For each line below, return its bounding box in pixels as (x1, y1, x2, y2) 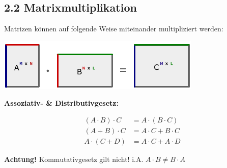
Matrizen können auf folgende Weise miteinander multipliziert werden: (4, 23, 223, 34)
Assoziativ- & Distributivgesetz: (4, 98, 119, 108)
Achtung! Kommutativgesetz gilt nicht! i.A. (4, 154, 144, 164)
